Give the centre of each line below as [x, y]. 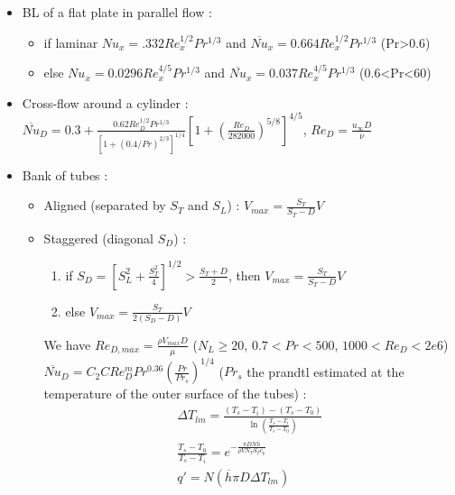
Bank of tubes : [65, 174]
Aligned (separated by [105, 205]
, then [244, 275]
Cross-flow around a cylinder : [105, 102]
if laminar [71, 42]
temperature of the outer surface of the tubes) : [175, 394]
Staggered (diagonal [98, 238]
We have [67, 344]
